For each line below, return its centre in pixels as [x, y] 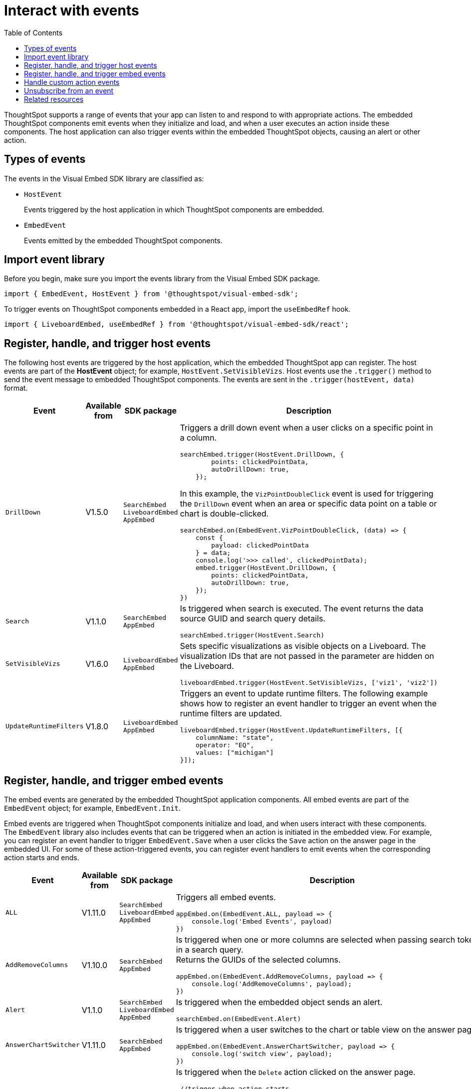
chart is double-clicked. [224, 514]
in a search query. [210, 950]
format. [16, 388]
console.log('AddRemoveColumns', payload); [272, 984]
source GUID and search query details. [253, 619]
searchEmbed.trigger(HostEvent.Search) [252, 635]
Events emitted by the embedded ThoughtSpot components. [123, 240]
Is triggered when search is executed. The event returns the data [302, 609]
